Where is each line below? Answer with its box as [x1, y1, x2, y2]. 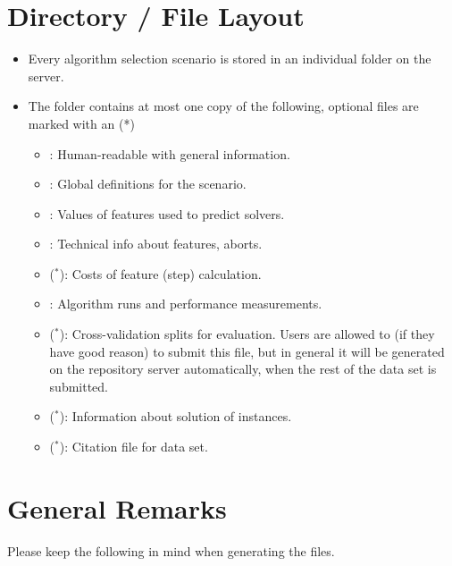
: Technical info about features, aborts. [49, 234, 263, 253]
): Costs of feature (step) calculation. [59, 264, 262, 283]
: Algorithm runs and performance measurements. [49, 294, 322, 313]
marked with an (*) [28, 114, 135, 132]
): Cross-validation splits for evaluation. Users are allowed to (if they [59, 325, 435, 343]
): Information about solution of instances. [59, 407, 292, 426]
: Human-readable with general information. [49, 144, 290, 163]
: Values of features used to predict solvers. [49, 204, 285, 223]
